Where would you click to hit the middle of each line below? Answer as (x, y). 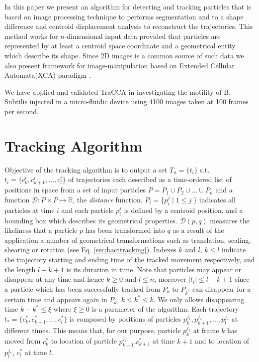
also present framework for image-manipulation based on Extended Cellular (120, 65)
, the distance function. (108, 199)
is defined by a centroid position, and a (183, 210)
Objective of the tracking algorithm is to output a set (86, 169)
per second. (22, 111)
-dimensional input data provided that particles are (142, 36)
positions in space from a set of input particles (75, 190)
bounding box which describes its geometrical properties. (91, 220)
